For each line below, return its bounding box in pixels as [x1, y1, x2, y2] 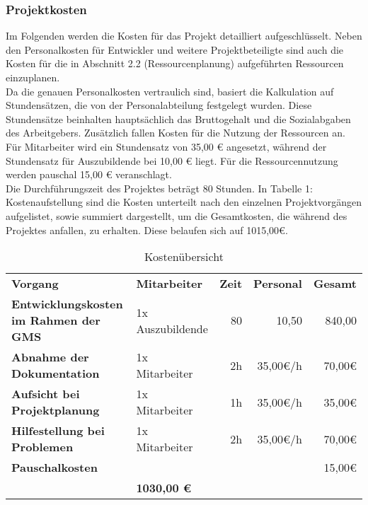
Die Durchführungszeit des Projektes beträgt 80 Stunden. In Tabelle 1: [6, 180, 313, 195]
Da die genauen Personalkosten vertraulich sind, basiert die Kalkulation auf [6, 83, 334, 98]
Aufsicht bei [11, 385, 80, 402]
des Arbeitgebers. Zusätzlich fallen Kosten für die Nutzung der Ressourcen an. [6, 125, 345, 140]
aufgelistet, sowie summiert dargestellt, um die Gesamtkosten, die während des [6, 208, 347, 223]
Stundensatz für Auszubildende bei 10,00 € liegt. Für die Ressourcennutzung [6, 153, 338, 168]
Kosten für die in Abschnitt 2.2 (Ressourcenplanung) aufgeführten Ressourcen [6, 56, 344, 71]
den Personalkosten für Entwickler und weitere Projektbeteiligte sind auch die [6, 42, 344, 57]
